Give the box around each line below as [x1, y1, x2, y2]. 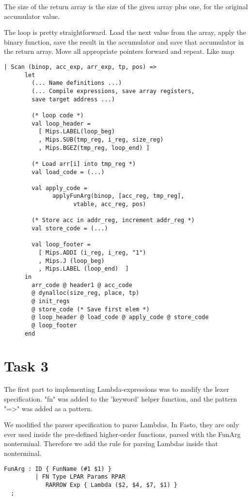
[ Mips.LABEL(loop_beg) [38, 128, 115, 135]
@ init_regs [31, 298, 70, 305]
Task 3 [4, 356, 48, 376]
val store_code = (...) [31, 225, 108, 232]
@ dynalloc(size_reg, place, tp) [31, 290, 140, 297]
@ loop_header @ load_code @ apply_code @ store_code [31, 314, 209, 321]
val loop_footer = [31, 241, 91, 248]
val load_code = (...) [31, 168, 105, 176]
